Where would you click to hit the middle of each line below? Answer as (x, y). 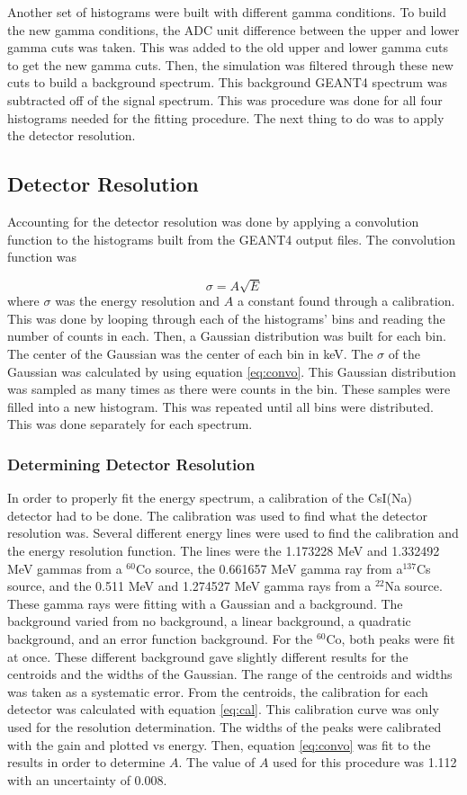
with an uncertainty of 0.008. (87, 779)
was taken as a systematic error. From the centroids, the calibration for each (218, 691)
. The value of (217, 762)
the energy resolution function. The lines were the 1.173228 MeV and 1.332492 (224, 551)
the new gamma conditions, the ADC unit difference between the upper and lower (233, 29)
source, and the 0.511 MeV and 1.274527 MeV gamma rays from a (189, 586)
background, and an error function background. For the (160, 639)
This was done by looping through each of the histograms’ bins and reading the (226, 318)
